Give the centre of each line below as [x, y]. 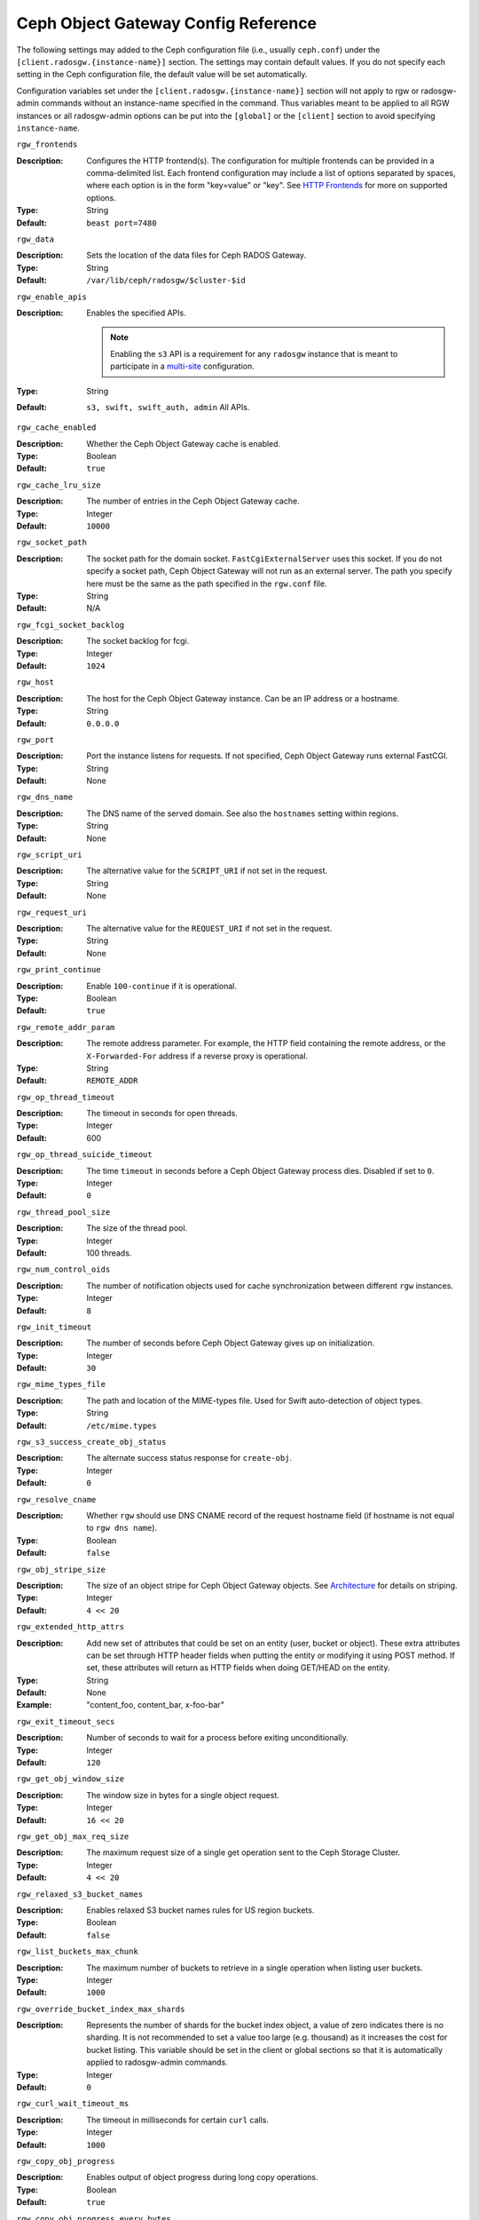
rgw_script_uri [50, 855]
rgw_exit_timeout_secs [66, 1721]
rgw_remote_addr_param [66, 1027]
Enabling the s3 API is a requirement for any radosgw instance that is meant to [254, 353]
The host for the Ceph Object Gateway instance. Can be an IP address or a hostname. [243, 698]
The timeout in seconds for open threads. [162, 1114]
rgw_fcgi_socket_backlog [70, 625]
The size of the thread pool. [137, 1228]
